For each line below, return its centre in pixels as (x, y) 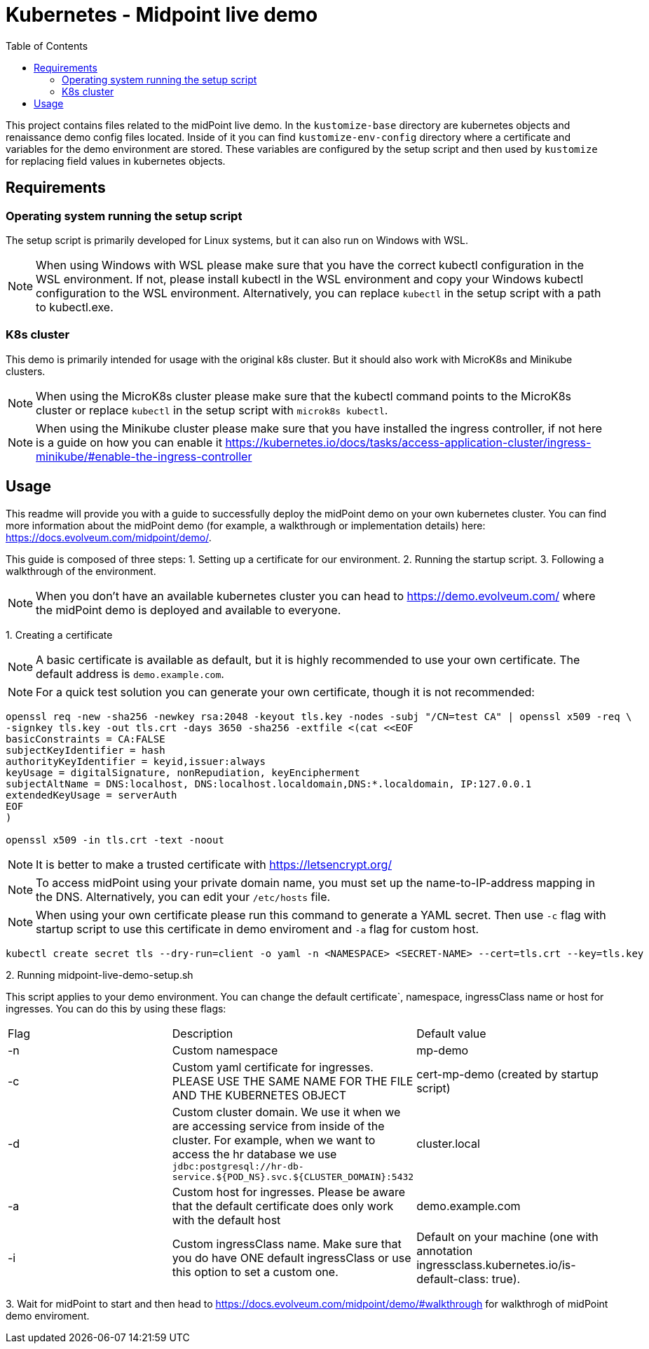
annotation (445, 1250)
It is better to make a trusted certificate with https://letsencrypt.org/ (214, 864)
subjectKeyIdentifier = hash (86, 750)
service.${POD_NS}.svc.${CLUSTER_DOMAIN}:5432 (293, 1177)
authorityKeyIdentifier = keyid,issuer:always (136, 761)
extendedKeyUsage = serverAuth (91, 795)
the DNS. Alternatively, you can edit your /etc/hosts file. (183, 896)
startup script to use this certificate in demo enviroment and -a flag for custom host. (257, 929)
